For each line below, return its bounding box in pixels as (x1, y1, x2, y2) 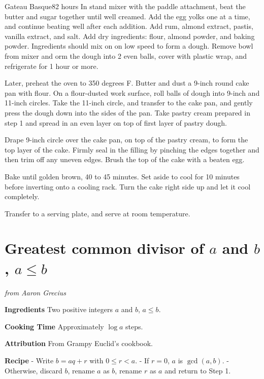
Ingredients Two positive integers (5, 304, 113, 315)
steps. (125, 321, 143, 331)
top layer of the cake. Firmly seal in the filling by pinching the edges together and (5, 144, 259, 155)
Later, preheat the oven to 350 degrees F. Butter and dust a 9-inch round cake (5, 78, 249, 88)
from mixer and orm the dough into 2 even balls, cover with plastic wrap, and (5, 50, 247, 61)
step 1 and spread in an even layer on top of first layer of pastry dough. (5, 117, 227, 128)
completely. (5, 191, 40, 202)
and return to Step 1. (164, 365, 231, 375)
